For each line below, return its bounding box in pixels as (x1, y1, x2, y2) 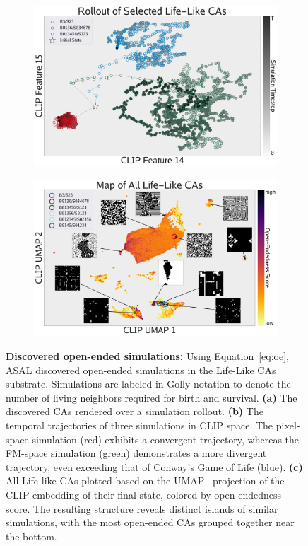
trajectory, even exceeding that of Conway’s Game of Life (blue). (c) (6, 459, 303, 474)
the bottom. (6, 528, 57, 543)
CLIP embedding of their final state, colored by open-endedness (6, 487, 281, 501)
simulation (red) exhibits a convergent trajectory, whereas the (32, 431, 300, 446)
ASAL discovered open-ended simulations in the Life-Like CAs (6, 362, 276, 377)
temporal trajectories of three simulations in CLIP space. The (6, 417, 273, 432)
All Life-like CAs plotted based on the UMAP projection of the (6, 473, 285, 488)
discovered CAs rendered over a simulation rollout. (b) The (6, 404, 263, 419)
